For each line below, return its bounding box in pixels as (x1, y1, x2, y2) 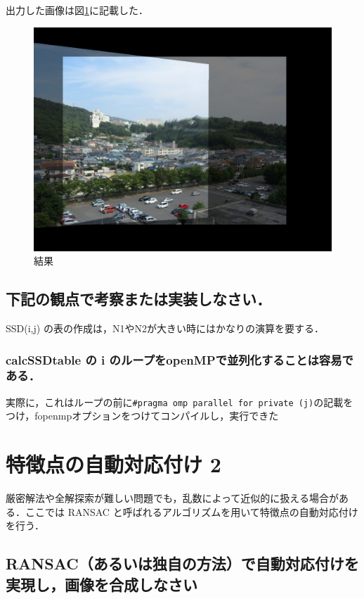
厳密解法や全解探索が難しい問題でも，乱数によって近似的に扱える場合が (6, 491, 339, 505)
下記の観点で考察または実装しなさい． (6, 288, 271, 310)
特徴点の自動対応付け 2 (6, 450, 221, 479)
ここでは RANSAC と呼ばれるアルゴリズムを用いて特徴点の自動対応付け (25, 504, 358, 519)
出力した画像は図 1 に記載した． (6, 3, 148, 17)
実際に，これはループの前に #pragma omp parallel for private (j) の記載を (6, 394, 353, 409)
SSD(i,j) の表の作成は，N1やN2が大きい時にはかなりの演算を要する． (6, 320, 324, 335)
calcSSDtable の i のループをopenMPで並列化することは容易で (6, 351, 353, 368)
